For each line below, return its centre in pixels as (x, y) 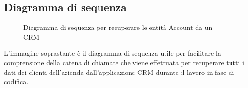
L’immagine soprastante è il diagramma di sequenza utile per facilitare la (113, 53)
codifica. (16, 81)
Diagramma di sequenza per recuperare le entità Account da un (118, 27)
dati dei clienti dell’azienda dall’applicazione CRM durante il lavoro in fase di (119, 72)
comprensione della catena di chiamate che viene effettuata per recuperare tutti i (124, 62)
